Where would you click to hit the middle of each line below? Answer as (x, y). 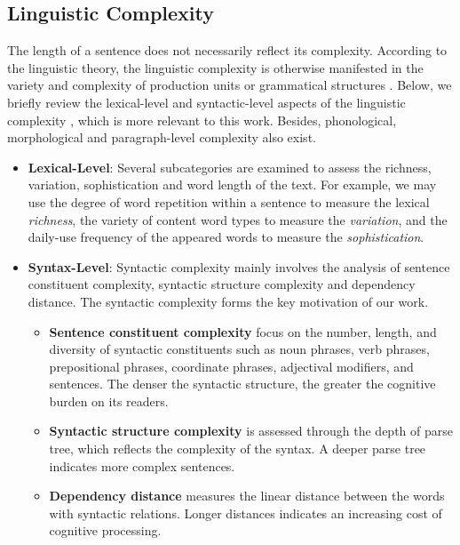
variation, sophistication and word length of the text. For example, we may (232, 184)
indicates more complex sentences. (142, 465)
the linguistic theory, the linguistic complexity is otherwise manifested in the (215, 67)
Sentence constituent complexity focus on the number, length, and (243, 331)
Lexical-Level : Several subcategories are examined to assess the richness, (230, 167)
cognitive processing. (105, 530)
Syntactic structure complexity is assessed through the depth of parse (251, 431)
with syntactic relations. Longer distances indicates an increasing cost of (246, 513)
